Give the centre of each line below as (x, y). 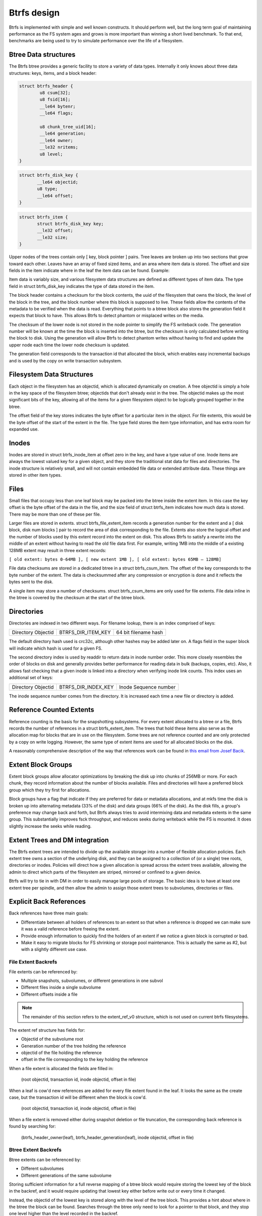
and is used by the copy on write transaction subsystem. (65, 360)
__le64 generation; (63, 134)
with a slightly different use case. (54, 949)
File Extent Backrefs (33, 962)
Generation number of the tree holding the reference (74, 1046)
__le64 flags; (56, 113)
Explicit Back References (47, 902)
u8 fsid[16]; (55, 99)
